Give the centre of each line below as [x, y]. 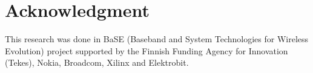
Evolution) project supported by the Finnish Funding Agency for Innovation [147, 50]
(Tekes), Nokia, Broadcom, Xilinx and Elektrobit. [97, 62]
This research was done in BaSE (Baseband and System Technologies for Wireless [157, 39]
